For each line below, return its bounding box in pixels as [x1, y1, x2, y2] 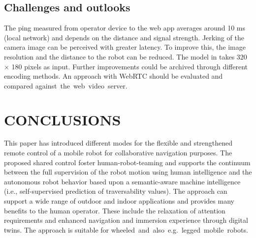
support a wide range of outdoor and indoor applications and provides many [4, 196, 234, 206]
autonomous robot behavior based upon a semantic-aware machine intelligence [4, 176, 241, 186]
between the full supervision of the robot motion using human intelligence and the [4, 167, 252, 177]
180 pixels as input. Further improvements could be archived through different [11, 61, 248, 71]
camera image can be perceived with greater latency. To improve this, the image [4, 42, 246, 52]
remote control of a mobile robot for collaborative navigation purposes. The [4, 148, 232, 158]
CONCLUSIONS [4, 109, 121, 129]
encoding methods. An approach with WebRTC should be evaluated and [4, 71, 223, 81]
